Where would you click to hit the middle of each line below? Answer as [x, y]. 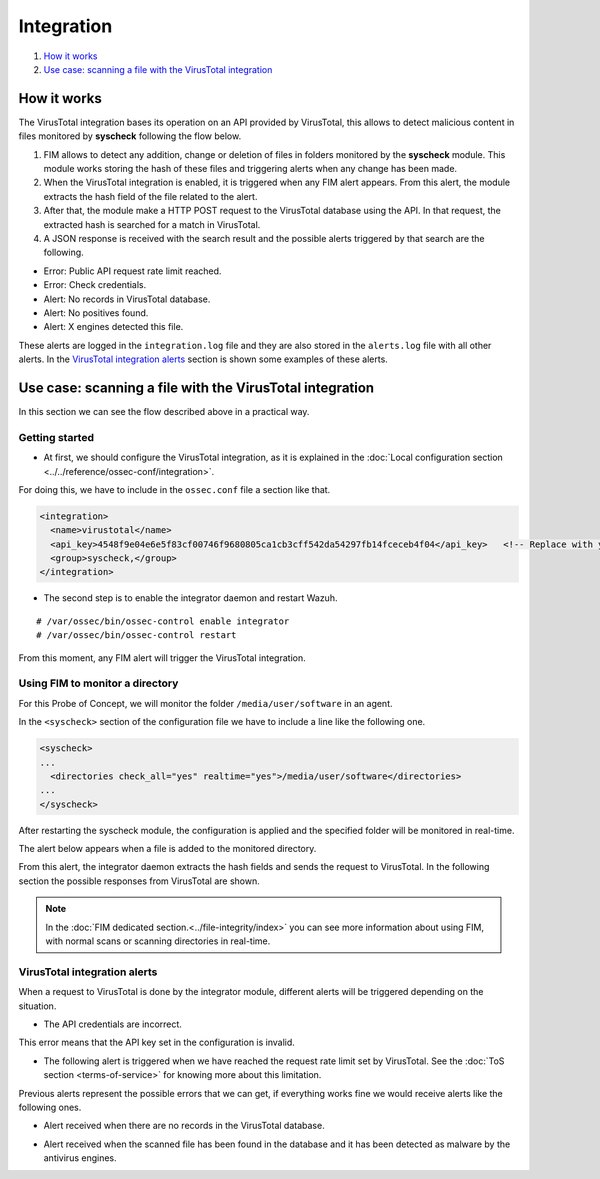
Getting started [56, 437]
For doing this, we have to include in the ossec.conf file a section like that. [174, 489]
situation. [37, 1006]
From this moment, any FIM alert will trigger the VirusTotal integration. [162, 657]
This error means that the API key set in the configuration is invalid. [156, 1042]
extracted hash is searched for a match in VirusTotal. [152, 224]
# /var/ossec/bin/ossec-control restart [136, 635]
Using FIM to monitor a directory [98, 683]
